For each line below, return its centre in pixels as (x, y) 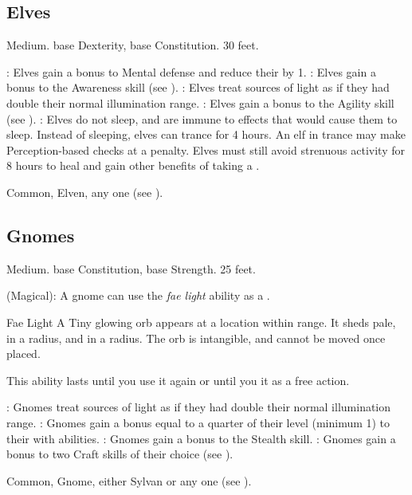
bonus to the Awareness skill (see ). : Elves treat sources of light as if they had (198, 87)
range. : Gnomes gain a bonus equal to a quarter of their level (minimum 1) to (198, 422)
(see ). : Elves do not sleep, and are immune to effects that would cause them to (202, 118)
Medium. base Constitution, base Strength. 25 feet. (131, 268)
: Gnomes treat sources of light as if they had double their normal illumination (199, 407)
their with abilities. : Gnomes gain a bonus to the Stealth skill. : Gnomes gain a (201, 438)
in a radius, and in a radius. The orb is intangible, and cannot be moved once (196, 338)
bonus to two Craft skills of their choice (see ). (120, 454)
